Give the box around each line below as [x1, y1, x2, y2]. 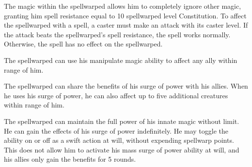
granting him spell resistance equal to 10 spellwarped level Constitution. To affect [4, 10, 247, 20]
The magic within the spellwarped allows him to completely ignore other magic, [4, 1, 241, 11]
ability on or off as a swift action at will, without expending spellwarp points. [4, 135, 234, 145]
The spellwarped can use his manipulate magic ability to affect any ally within [4, 55, 237, 65]
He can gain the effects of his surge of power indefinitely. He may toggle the [4, 125, 229, 136]
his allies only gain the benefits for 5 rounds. [4, 154, 136, 164]
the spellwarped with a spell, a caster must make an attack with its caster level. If [4, 20, 248, 30]
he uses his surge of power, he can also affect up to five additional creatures [4, 90, 228, 100]
